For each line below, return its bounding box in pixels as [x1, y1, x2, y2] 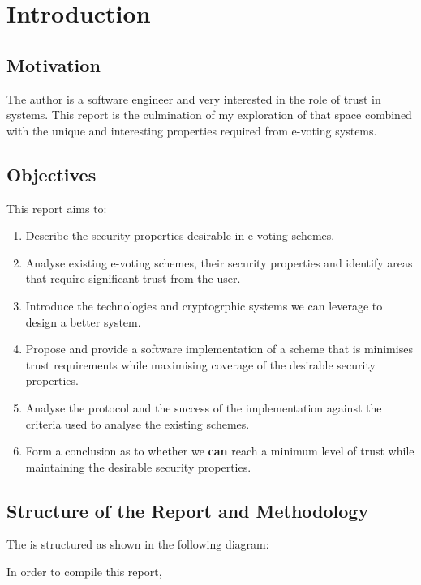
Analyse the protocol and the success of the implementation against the [25, 399, 382, 416]
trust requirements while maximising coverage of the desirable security [25, 356, 376, 373]
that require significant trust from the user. [25, 270, 241, 287]
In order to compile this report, [6, 563, 162, 580]
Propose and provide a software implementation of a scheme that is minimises [25, 340, 413, 357]
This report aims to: [6, 199, 107, 216]
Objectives [6, 161, 97, 186]
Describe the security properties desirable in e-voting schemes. [25, 227, 335, 244]
